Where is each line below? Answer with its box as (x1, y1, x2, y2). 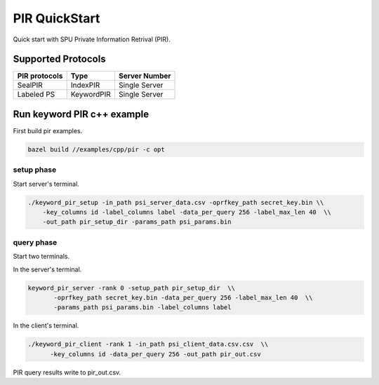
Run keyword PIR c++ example (13, 108, 149, 120)
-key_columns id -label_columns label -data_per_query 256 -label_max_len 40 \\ (42, 208, 331, 217)
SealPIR (17, 81, 44, 90)
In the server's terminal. (13, 265, 82, 273)
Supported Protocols (13, 53, 106, 65)
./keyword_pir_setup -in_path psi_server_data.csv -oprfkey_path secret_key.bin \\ (27, 198, 324, 206)
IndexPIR (70, 81, 100, 90)
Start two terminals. (13, 252, 70, 261)
